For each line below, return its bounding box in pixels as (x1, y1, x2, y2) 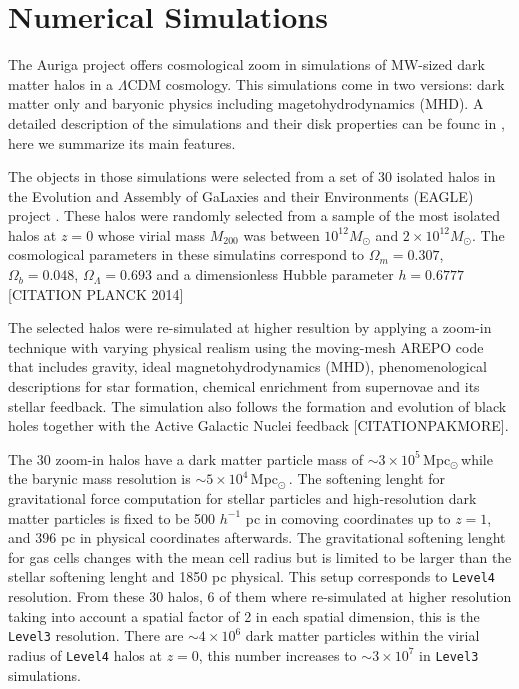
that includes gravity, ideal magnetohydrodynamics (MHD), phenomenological (8, 356, 487, 377)
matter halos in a (8, 73, 114, 94)
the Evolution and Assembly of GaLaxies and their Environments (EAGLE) (8, 185, 474, 206)
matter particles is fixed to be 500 (8, 507, 216, 528)
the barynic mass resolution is (8, 468, 191, 489)
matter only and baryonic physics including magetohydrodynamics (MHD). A (8, 93, 484, 114)
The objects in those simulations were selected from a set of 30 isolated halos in (8, 166, 496, 187)
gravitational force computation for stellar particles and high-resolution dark (8, 488, 477, 508)
